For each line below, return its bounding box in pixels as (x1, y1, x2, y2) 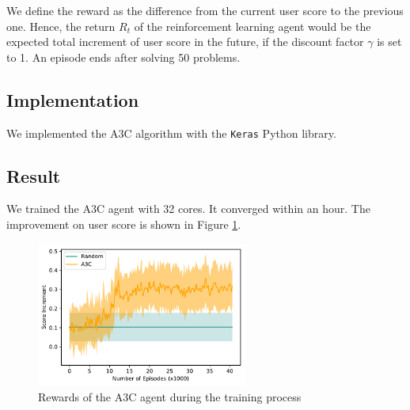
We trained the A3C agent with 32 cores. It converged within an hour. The (6, 200, 370, 217)
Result (6, 163, 61, 188)
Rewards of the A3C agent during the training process (38, 388, 302, 404)
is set (377, 33, 402, 50)
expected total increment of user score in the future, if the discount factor (6, 33, 364, 50)
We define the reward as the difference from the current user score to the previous (6, 2, 404, 18)
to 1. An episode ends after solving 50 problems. (6, 48, 241, 65)
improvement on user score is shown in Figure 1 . (6, 216, 241, 233)
